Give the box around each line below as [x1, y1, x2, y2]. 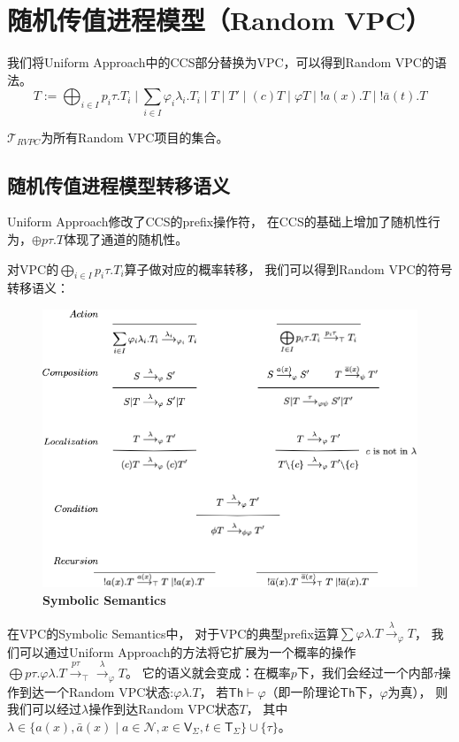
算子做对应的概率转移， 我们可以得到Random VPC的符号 [124, 259, 453, 278]
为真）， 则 [387, 682, 448, 700]
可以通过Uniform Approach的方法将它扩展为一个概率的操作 [19, 642, 356, 661]
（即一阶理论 [265, 682, 340, 700]
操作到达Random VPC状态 [88, 700, 240, 718]
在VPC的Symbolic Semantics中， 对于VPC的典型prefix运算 [7, 623, 340, 642]
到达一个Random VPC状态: [19, 682, 174, 700]
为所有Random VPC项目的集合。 [41, 127, 229, 146]
